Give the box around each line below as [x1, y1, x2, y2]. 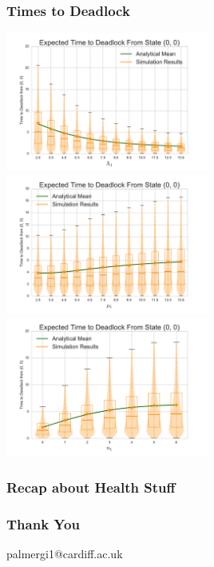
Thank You [6, 513, 80, 533]
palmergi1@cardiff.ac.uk [6, 545, 123, 561]
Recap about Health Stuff [6, 477, 176, 497]
